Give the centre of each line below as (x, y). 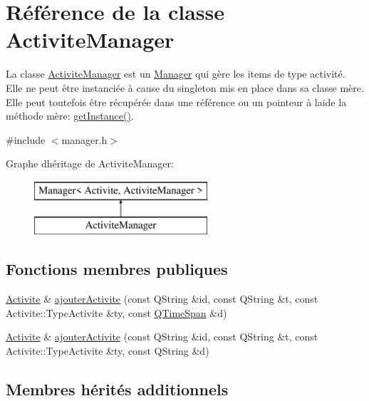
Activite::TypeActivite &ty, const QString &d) (108, 351)
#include (26, 139)
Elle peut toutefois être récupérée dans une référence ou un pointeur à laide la (176, 101)
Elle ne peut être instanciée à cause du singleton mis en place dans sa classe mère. (185, 87)
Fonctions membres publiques (117, 269)
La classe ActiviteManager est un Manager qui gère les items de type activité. (176, 74)
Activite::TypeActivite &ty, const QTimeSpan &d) (116, 312)
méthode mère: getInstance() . (70, 116)
